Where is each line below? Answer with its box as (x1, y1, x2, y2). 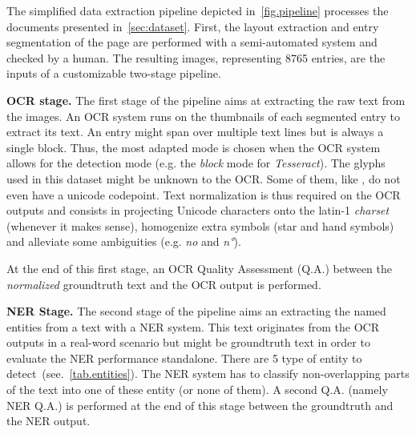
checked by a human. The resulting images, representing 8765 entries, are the (6, 49, 386, 66)
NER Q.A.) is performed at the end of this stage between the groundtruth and (6, 396, 394, 413)
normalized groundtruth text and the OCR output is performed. (6, 275, 321, 292)
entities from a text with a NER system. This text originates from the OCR (6, 318, 379, 335)
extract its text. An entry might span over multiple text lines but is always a (6, 123, 384, 140)
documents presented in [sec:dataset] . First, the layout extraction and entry (6, 18, 379, 34)
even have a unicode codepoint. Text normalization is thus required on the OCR (6, 186, 401, 203)
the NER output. (6, 412, 91, 429)
